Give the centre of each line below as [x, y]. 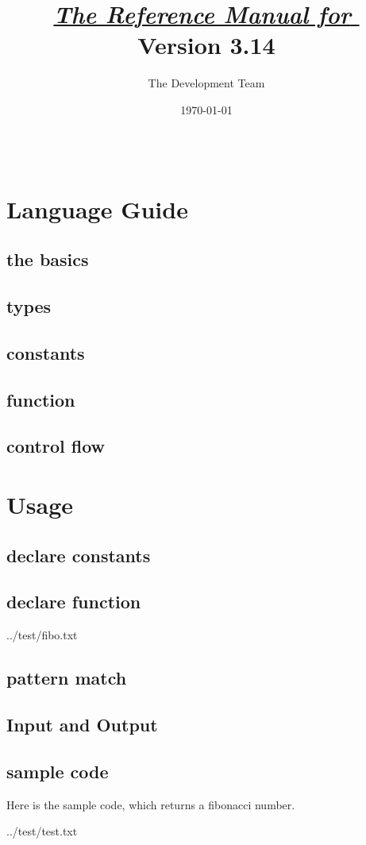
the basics [48, 259]
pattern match [67, 678]
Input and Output [82, 724]
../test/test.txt [42, 831]
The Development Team [206, 83]
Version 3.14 [206, 45]
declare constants [79, 555]
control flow [56, 446]
